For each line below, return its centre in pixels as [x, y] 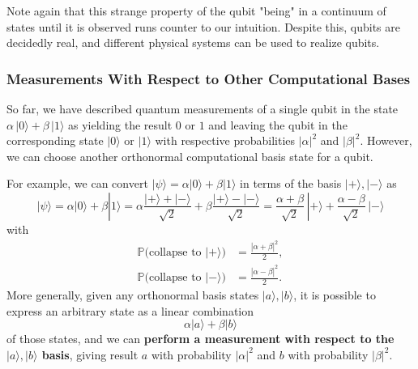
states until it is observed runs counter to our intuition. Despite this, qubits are [203, 26]
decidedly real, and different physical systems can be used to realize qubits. [193, 42]
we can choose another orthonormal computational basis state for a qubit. [190, 156]
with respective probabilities [225, 140]
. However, [386, 140]
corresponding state [55, 140]
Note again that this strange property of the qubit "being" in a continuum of [196, 11]
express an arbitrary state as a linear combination [130, 310]
